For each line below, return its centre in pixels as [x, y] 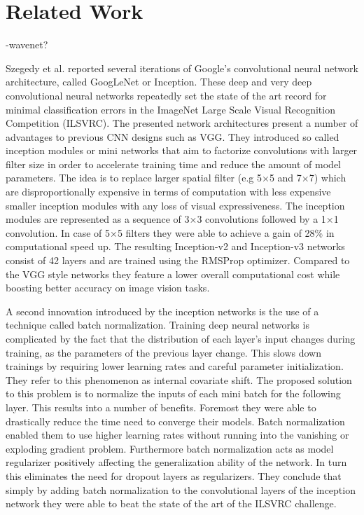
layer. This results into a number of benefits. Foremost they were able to [161, 407]
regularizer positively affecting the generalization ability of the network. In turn [176, 462]
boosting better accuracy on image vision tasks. [108, 288]
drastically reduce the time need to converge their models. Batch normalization [175, 421]
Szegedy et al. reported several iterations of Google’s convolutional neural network [182, 68]
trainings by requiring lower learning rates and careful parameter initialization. [175, 366]
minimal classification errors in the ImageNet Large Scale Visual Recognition [170, 109]
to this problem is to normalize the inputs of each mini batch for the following [173, 393]
